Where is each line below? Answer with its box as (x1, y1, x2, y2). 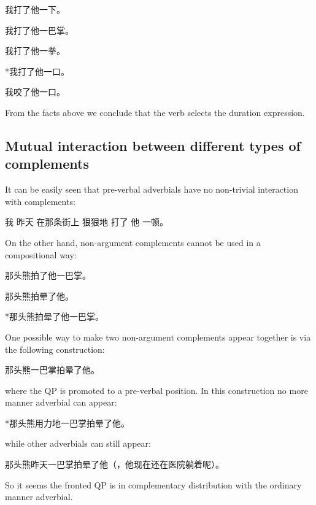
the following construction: (5, 342, 105, 355)
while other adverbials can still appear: (5, 437, 151, 450)
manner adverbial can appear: (5, 396, 117, 409)
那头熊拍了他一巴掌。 (5, 269, 91, 282)
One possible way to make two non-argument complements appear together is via (5, 330, 311, 343)
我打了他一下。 (5, 3, 65, 15)
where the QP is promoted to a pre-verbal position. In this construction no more (5, 384, 308, 396)
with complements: (5, 195, 75, 207)
